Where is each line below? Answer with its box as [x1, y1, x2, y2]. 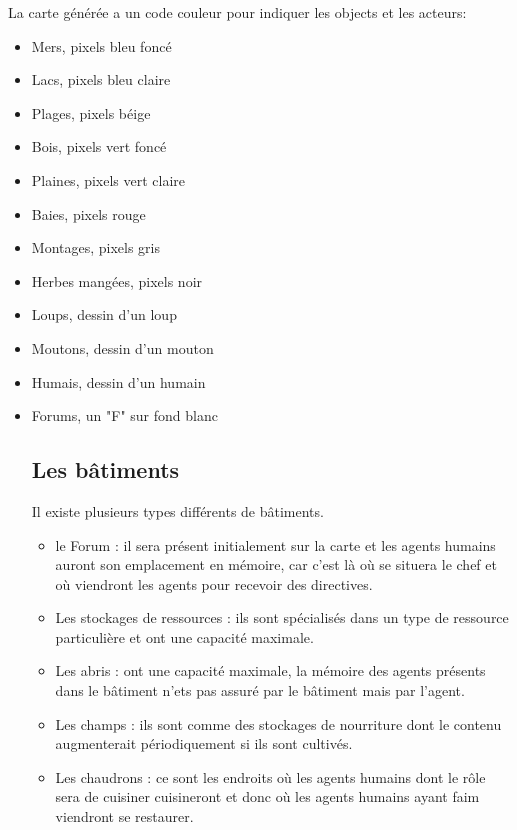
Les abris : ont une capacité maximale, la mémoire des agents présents [55, 660, 486, 681]
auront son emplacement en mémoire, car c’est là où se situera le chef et [55, 554, 497, 575]
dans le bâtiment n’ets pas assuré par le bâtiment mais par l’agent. [55, 680, 465, 701]
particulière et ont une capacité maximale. [55, 626, 314, 647]
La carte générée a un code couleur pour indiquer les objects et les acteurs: [8, 2, 467, 22]
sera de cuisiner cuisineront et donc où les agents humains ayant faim [55, 786, 480, 807]
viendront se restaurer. [55, 806, 194, 827]
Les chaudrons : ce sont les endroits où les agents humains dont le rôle [55, 766, 486, 787]
